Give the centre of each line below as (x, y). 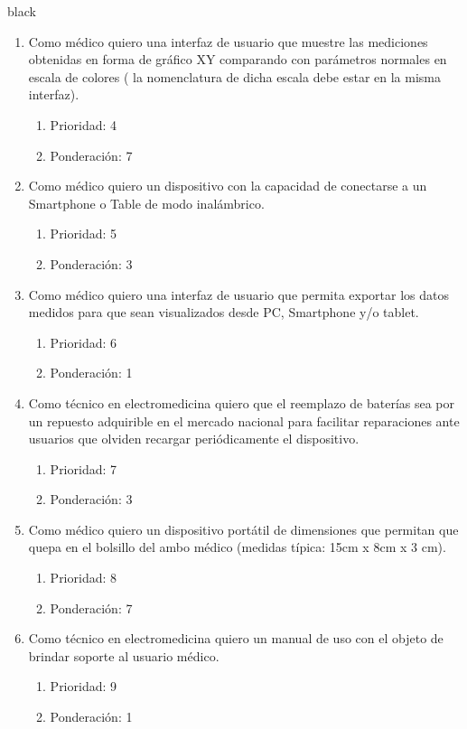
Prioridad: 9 (84, 686)
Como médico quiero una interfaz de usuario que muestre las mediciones (228, 41)
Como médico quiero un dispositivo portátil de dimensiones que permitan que (243, 529)
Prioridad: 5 (84, 234)
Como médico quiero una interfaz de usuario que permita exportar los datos (238, 294)
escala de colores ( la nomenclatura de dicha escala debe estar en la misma (234, 76)
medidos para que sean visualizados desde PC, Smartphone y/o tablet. (224, 312)
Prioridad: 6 (84, 342)
